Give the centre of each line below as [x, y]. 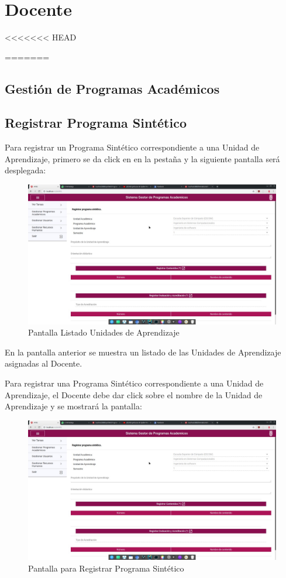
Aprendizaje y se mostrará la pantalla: [73, 406]
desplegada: [25, 170]
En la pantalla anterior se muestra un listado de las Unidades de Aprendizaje [143, 352]
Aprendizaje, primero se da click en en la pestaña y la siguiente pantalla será [142, 158]
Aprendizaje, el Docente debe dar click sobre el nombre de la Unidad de [134, 394]
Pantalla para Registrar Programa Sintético [106, 568]
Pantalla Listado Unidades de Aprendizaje [104, 332]
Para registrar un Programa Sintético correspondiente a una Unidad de [132, 147]
